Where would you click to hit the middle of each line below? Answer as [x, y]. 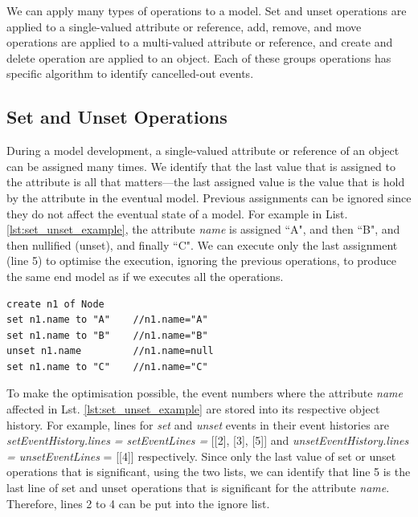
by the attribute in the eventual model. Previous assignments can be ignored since [209, 197]
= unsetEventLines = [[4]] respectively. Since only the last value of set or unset [201, 456]
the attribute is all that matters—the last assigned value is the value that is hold [206, 182]
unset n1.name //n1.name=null [110, 351]
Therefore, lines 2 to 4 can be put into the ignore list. [138, 503]
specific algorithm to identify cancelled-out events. [130, 73]
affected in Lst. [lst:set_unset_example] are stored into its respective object [193, 409]
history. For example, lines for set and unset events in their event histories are [198, 424]
